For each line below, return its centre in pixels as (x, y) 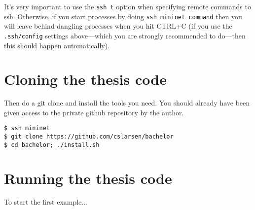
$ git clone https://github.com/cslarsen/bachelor (89, 137)
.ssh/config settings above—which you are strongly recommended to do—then (125, 35)
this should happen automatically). (57, 45)
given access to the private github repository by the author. (94, 112)
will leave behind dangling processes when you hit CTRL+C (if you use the (118, 26)
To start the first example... (46, 201)
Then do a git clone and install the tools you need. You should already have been (127, 103)
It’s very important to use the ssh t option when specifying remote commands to (127, 6)
